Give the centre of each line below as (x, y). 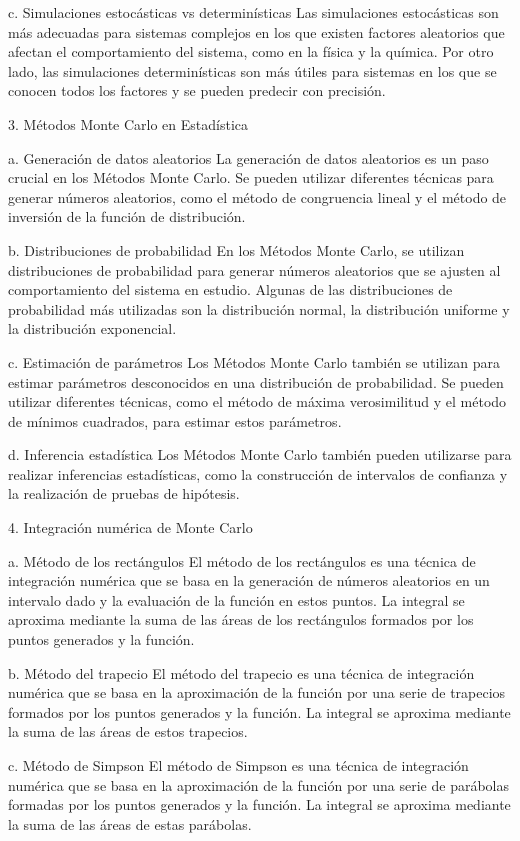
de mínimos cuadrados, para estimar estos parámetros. (175, 420)
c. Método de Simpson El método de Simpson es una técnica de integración (238, 765)
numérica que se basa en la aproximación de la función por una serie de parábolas (259, 784)
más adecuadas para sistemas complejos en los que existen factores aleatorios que (256, 31)
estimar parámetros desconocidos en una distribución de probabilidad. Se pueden (256, 381)
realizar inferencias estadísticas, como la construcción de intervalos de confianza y (258, 473)
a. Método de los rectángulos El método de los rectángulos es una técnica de (242, 560)
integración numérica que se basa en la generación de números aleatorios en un (249, 580)
